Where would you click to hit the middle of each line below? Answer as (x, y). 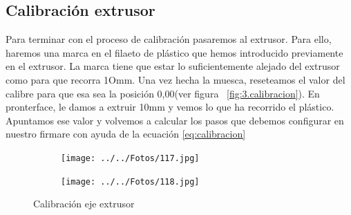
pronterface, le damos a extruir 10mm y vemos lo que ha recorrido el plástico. (170, 107)
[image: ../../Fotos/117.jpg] (130, 158)
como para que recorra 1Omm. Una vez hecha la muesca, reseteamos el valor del (175, 79)
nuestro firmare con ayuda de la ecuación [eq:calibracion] (126, 134)
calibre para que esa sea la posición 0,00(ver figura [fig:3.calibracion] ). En (163, 93)
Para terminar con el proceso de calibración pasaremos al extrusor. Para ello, (169, 39)
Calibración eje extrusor (84, 204)
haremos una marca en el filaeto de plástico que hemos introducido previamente (174, 52)
